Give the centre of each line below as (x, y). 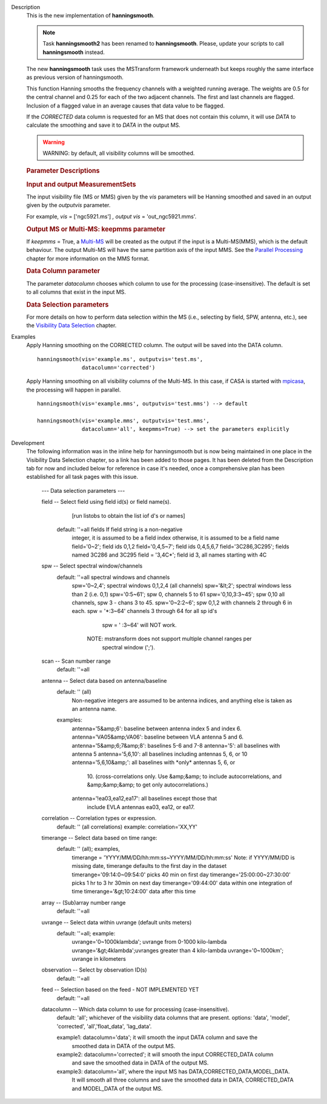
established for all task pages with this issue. (82, 477)
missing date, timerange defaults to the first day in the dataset (149, 866)
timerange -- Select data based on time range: (99, 838)
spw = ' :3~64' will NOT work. (139, 625)
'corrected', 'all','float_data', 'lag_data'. (104, 1026)
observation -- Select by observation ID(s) (94, 970)
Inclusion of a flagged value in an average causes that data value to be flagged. (126, 106)
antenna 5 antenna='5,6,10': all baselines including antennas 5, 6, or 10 (160, 754)
